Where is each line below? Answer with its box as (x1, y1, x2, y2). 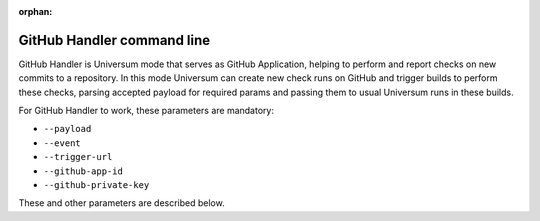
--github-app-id (43, 165, 124, 177)
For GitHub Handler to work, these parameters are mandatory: (18, 105, 275, 117)
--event (43, 137, 82, 149)
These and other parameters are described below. (18, 197, 225, 209)
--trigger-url (43, 151, 113, 163)
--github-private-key (43, 180, 150, 191)
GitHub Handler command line (18, 31, 211, 49)
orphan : (18, 6, 53, 17)
